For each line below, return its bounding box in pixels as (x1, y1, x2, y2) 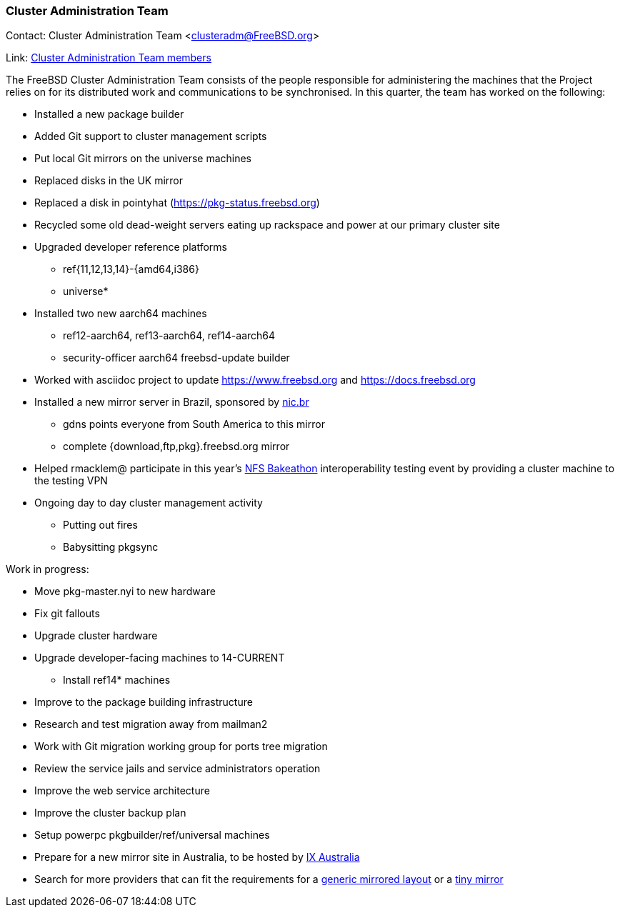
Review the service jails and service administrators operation (34, 762, 321, 775)
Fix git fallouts (34, 607, 100, 620)
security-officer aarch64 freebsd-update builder (63, 351, 290, 364)
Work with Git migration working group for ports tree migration (34, 740, 328, 753)
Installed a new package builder (34, 108, 184, 121)
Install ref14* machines (63, 674, 171, 687)
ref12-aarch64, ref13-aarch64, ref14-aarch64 (63, 329, 276, 342)
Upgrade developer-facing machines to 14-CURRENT (34, 652, 285, 664)
